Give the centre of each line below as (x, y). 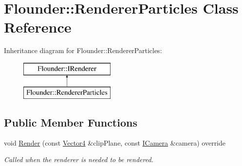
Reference (38, 27)
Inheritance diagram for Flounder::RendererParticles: (83, 50)
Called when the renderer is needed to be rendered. (79, 159)
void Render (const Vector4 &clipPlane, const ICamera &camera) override (115, 143)
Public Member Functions (71, 122)
